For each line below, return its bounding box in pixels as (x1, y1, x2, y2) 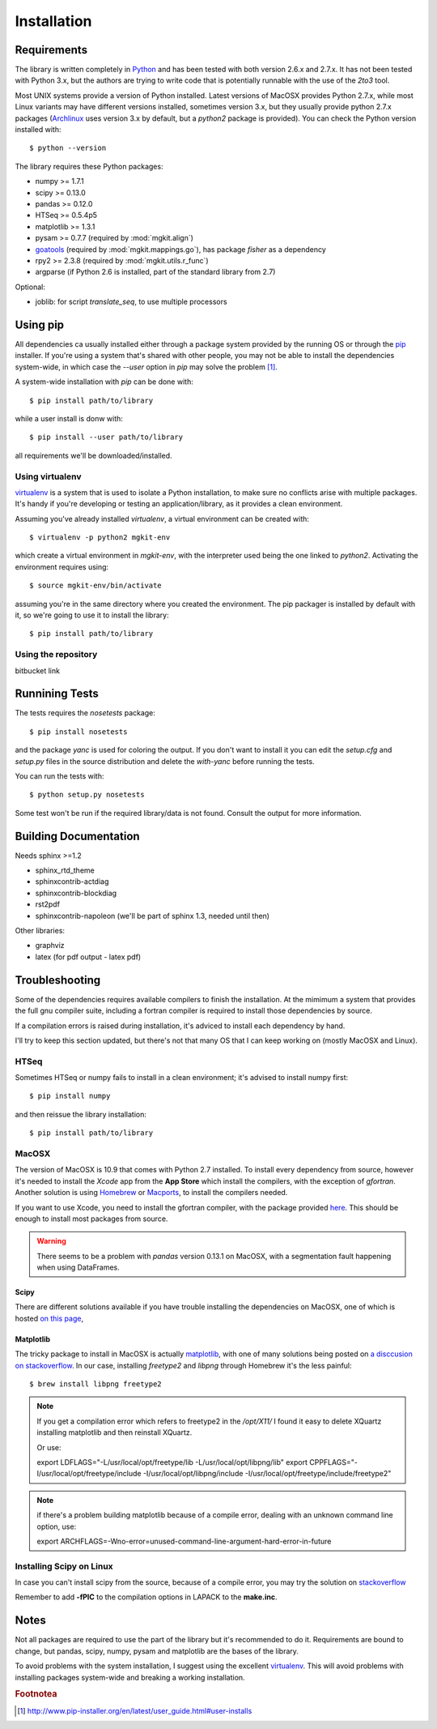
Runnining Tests (15, 687, 99, 701)
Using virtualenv (15, 471, 82, 482)
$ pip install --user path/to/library (29, 433, 184, 442)
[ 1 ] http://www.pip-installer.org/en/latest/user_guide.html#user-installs (17, 1706, 252, 1715)
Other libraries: (15, 926, 65, 936)
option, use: (36, 1522, 77, 1531)
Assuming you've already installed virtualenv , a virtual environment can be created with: (15, 514, 309, 523)
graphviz (35, 941, 65, 950)
